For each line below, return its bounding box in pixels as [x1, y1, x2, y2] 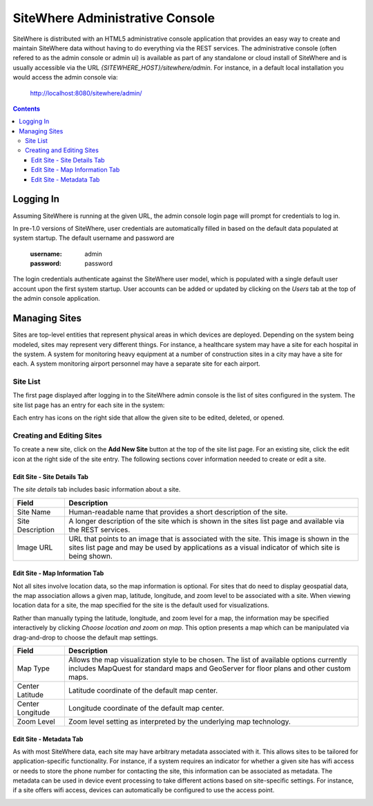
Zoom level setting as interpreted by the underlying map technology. [68, 716, 291, 726]
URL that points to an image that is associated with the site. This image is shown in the [68, 534, 350, 543]
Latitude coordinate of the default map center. [68, 685, 218, 695]
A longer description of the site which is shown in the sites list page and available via [68, 516, 345, 525]
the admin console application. [12, 294, 100, 303]
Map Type [17, 664, 50, 673]
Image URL [17, 543, 53, 552]
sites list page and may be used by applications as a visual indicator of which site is [68, 543, 341, 552]
